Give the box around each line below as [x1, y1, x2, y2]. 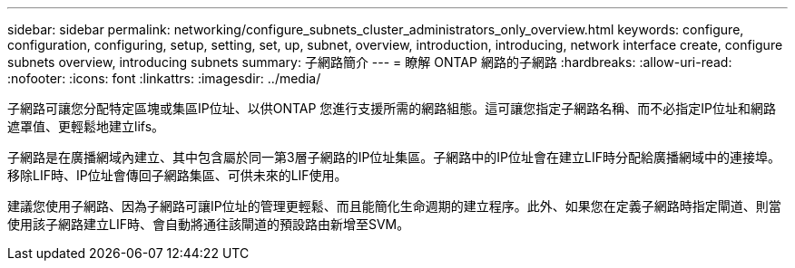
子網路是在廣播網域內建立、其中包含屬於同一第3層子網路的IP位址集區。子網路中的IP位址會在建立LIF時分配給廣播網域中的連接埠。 [7, 149, 780, 165]
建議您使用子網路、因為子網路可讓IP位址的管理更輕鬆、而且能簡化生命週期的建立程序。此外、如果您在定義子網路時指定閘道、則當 [7, 198, 781, 214]
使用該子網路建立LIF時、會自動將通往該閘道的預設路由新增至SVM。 [7, 216, 410, 232]
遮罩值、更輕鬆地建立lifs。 [7, 119, 165, 134]
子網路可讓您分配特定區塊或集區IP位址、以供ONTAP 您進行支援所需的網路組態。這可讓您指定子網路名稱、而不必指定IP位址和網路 [7, 100, 777, 116]
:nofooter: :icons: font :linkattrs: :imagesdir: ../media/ [7, 71, 321, 86]
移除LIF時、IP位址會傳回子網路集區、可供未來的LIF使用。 [7, 167, 348, 183]
